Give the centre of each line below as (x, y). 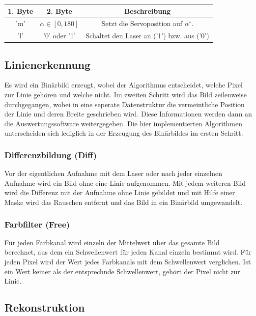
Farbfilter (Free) (37, 224)
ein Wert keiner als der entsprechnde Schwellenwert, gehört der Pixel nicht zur (122, 271)
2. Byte (59, 11)
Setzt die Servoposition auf (142, 23)
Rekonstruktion (45, 307)
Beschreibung (147, 11)
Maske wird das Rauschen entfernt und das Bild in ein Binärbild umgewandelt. (124, 202)
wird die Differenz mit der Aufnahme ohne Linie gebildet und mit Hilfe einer (120, 192)
